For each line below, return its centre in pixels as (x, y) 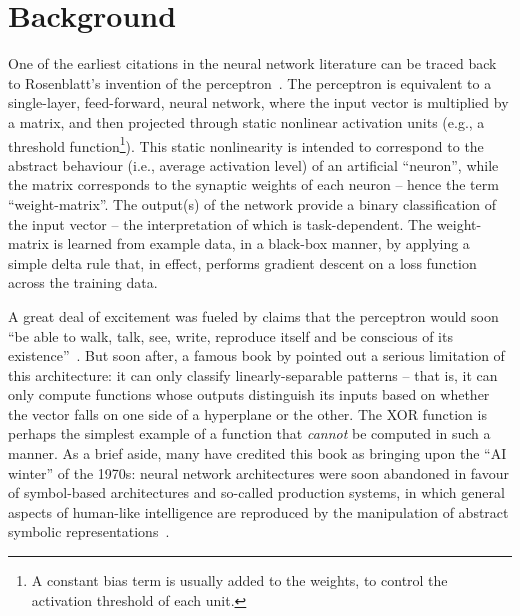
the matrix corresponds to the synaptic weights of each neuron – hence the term (253, 184)
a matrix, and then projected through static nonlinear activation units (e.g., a (246, 121)
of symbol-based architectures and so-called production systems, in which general (256, 492)
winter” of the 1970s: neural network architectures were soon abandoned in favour (259, 472)
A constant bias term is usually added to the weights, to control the (239, 580)
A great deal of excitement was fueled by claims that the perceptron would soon (253, 315)
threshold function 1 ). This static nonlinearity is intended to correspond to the (246, 144)
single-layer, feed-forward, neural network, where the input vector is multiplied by (258, 102)
